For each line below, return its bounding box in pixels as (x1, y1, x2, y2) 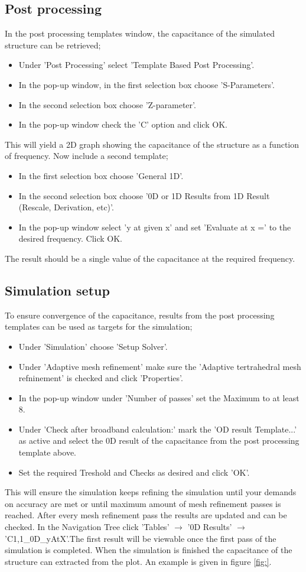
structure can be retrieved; (5, 38, 101, 51)
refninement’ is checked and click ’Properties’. (18, 372, 183, 384)
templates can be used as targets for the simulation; (5, 320, 193, 333)
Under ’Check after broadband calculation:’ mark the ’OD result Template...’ (18, 422, 297, 435)
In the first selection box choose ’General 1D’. (18, 169, 184, 181)
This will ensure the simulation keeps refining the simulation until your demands (5, 486, 297, 498)
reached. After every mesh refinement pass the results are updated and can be (5, 509, 287, 521)
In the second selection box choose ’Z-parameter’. (18, 98, 196, 110)
